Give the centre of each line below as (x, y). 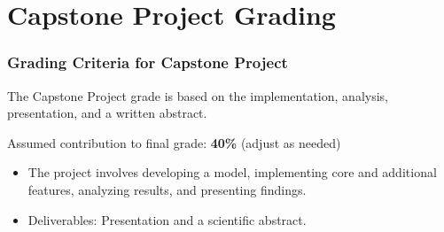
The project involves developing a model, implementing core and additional (232, 172)
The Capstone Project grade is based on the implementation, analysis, (198, 95)
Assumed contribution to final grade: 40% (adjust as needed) (174, 142)
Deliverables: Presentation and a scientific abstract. (167, 219)
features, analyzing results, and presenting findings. (167, 189)
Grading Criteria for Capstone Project (148, 62)
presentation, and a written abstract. (107, 113)
